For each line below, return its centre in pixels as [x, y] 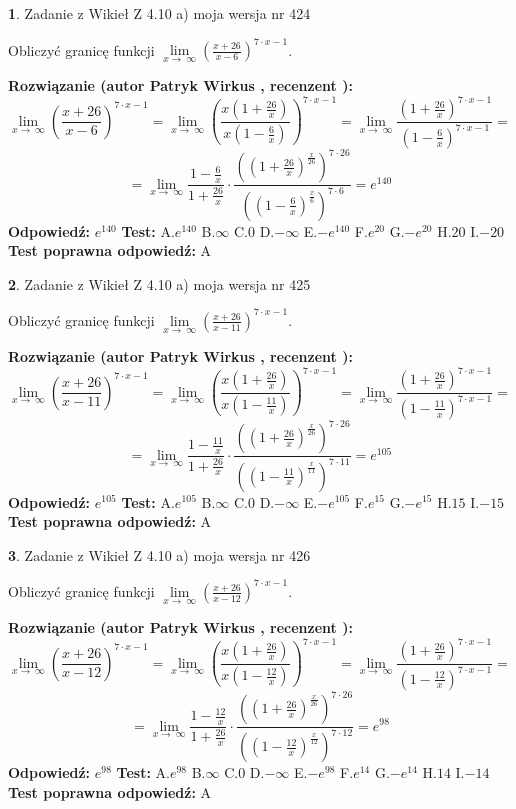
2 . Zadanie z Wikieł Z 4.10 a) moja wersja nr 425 [159, 283]
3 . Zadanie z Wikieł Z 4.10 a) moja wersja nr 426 [159, 554]
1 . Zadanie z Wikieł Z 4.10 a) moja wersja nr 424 [159, 13]
